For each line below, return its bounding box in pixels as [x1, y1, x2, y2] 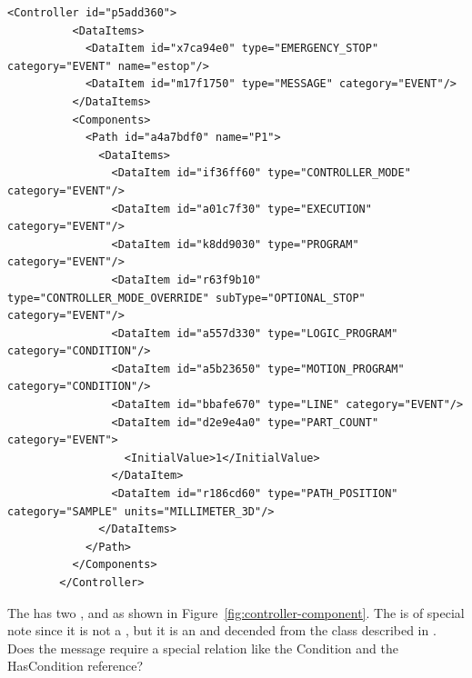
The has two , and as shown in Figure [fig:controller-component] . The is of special [7, 603, 465, 622]
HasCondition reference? [7, 656, 144, 675]
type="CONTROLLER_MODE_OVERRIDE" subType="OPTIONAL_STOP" [7, 291, 366, 304]
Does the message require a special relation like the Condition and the [7, 638, 398, 657]
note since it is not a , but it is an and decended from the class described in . [7, 621, 437, 640]
